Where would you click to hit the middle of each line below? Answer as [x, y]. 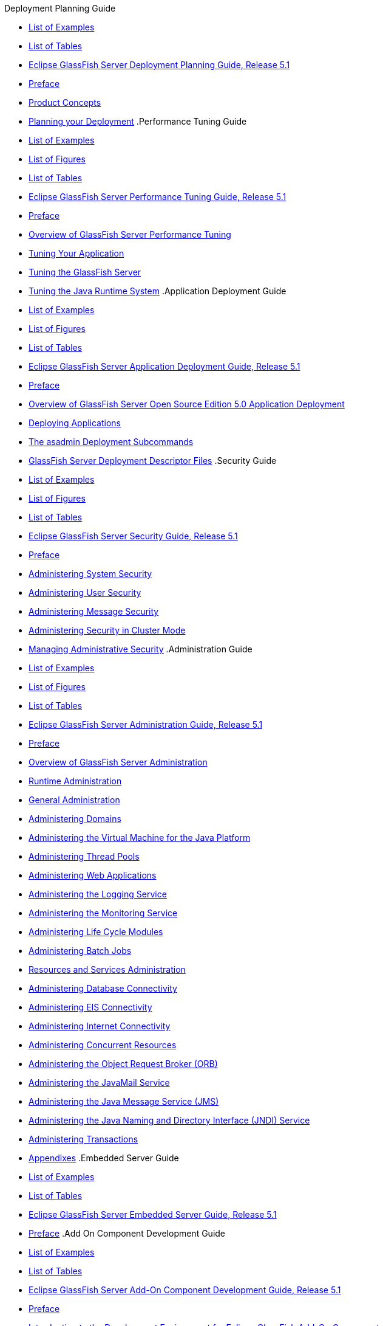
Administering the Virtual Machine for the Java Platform [140, 837]
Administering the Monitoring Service [103, 913]
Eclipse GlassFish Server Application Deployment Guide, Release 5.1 [164, 366]
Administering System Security [90, 574]
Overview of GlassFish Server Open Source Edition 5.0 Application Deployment [187, 404]
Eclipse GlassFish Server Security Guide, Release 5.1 [133, 536]
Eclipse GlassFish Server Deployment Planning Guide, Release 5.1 [159, 65]
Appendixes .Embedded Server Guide [104, 1158]
